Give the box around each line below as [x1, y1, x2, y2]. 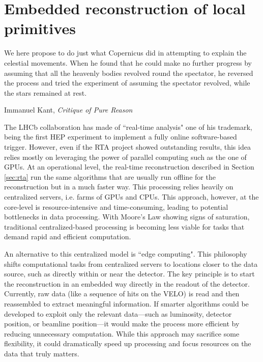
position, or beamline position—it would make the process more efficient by [4, 318, 240, 329]
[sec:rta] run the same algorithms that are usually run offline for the [4, 171, 216, 182]
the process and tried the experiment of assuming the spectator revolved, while [4, 77, 250, 88]
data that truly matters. [4, 348, 79, 358]
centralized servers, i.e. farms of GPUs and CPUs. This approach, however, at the [4, 191, 259, 202]
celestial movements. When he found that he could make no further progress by [4, 57, 252, 68]
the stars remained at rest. [4, 87, 87, 98]
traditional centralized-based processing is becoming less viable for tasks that [4, 221, 245, 232]
